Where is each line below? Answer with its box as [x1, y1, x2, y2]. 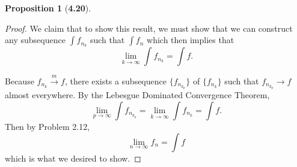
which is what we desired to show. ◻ [5, 151, 141, 164]
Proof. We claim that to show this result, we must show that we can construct [5, 22, 293, 34]
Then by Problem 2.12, [5, 120, 90, 133]
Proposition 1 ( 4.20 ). [5, 2, 91, 14]
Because [5, 74, 34, 87]
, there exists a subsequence [64, 74, 167, 87]
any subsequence [5, 34, 66, 46]
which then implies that [147, 34, 234, 46]
